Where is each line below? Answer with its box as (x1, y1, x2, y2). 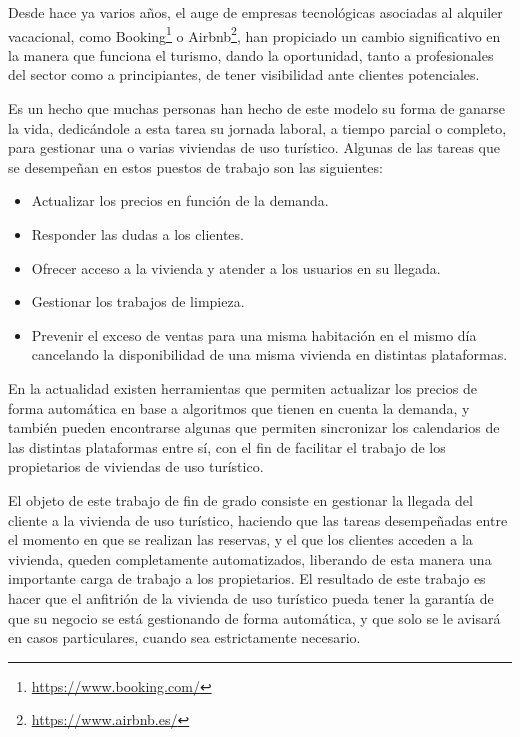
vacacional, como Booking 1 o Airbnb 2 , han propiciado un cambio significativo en (8, 22, 501, 46)
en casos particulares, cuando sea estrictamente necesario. (8, 627, 361, 648)
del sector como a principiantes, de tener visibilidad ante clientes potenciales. (8, 64, 480, 85)
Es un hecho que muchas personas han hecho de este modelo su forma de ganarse (8, 98, 506, 119)
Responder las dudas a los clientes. (31, 224, 244, 244)
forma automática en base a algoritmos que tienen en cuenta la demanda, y (8, 397, 470, 418)
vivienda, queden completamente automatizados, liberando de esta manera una (8, 548, 492, 569)
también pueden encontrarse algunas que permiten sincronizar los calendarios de (8, 417, 500, 438)
